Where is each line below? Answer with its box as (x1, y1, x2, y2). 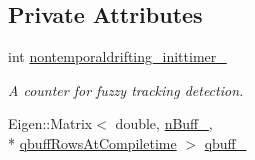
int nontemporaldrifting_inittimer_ (8, 46, 227, 67)
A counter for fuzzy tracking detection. (8, 79, 244, 100)
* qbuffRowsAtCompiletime (8, 132, 177, 153)
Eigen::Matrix (8, 113, 93, 134)
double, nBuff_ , (115, 113, 213, 134)
